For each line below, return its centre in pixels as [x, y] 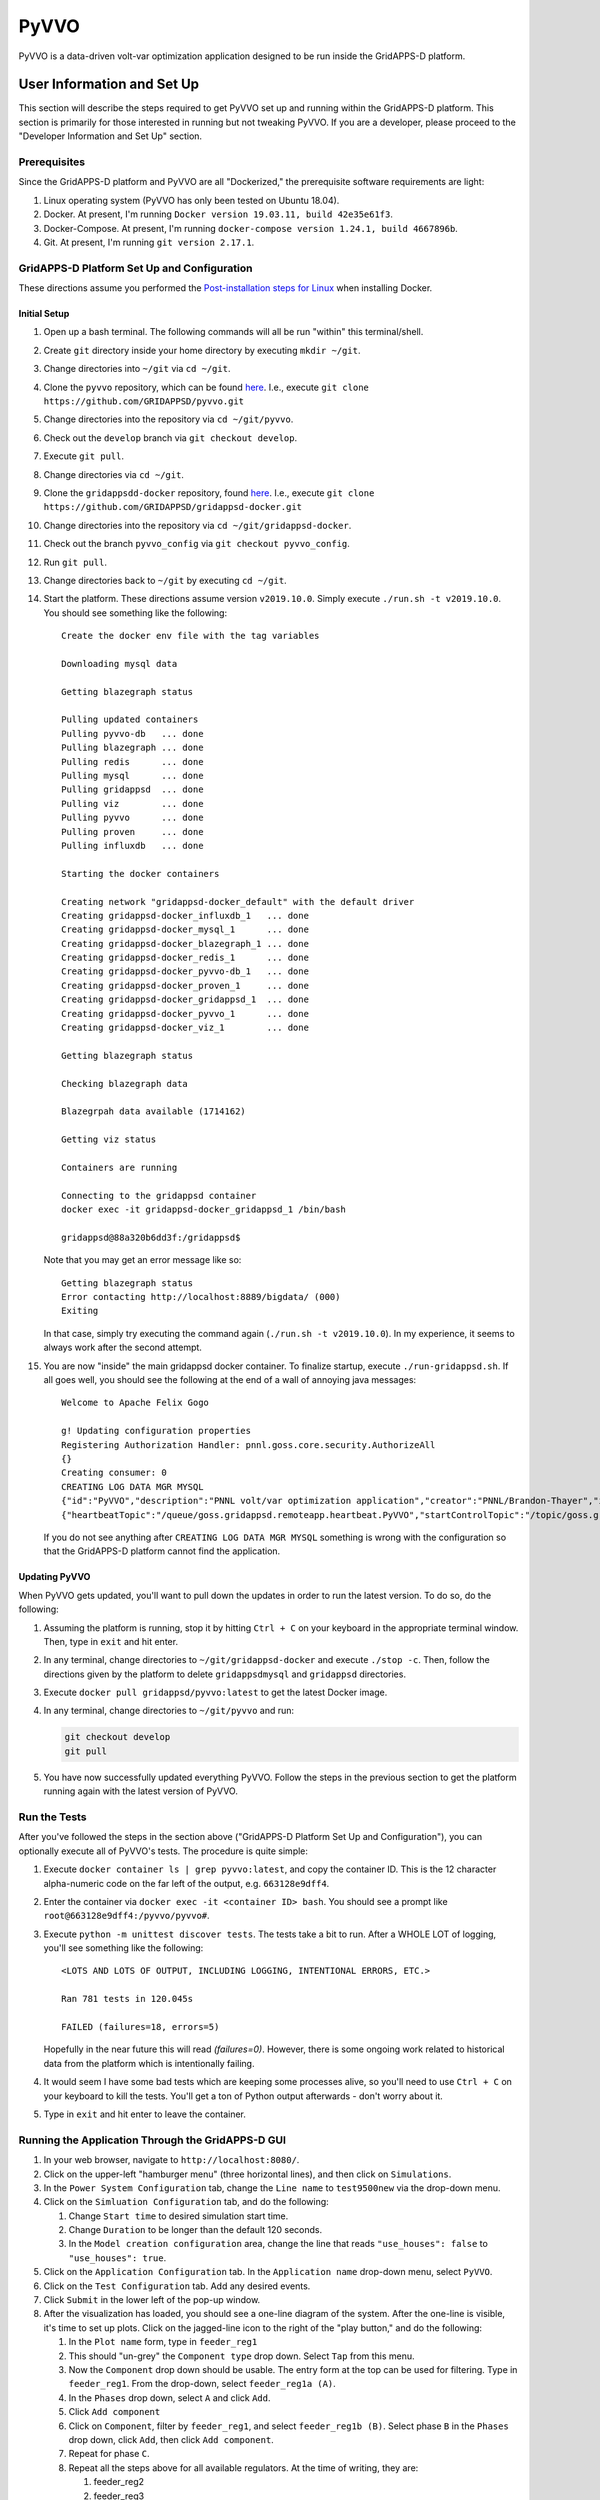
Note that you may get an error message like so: [142, 1260]
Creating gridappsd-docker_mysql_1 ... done [185, 929]
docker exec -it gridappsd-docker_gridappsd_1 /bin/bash [204, 1209]
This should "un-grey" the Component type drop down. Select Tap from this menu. [241, 2356]
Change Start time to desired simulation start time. [178, 2216]
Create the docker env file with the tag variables [190, 636]
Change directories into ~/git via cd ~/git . [137, 369]
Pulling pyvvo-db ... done [132, 733]
